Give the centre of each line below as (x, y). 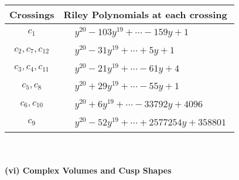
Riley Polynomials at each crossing (145, 14)
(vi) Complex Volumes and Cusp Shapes (88, 170)
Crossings (32, 14)
